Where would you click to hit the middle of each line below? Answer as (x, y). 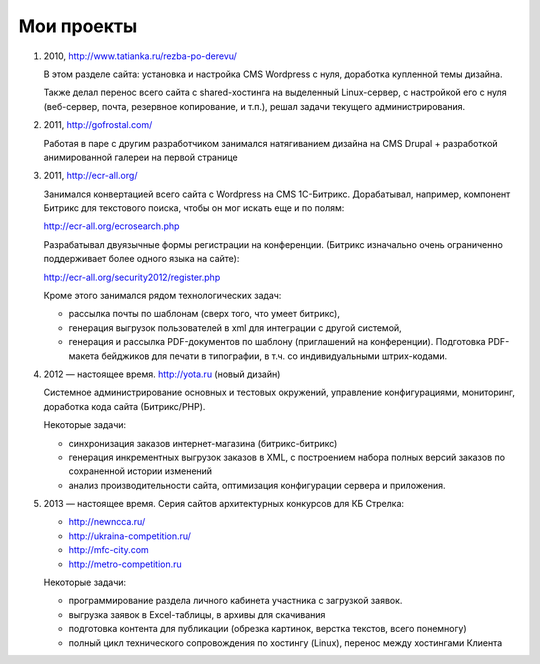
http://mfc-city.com (108, 550)
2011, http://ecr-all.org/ (90, 176)
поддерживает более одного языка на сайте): (141, 259)
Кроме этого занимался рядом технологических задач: (162, 296)
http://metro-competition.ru (125, 564)
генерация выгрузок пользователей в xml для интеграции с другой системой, (235, 327)
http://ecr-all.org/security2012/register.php (132, 277)
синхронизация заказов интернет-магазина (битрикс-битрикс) (203, 443)
